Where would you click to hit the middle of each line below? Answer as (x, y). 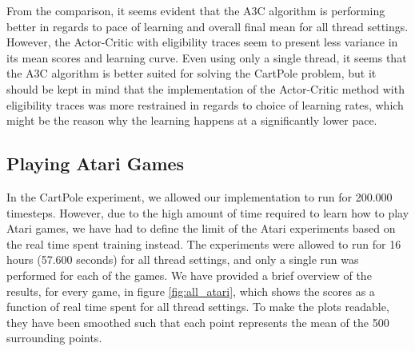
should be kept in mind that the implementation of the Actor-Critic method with (206, 88)
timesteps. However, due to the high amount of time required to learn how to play (208, 212)
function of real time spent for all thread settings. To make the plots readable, (198, 307)
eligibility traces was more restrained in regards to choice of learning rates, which (205, 104)
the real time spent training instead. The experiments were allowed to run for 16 (204, 243)
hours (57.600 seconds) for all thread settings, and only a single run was (183, 259)
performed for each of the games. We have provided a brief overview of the (189, 275)
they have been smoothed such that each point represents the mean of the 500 (198, 322)
